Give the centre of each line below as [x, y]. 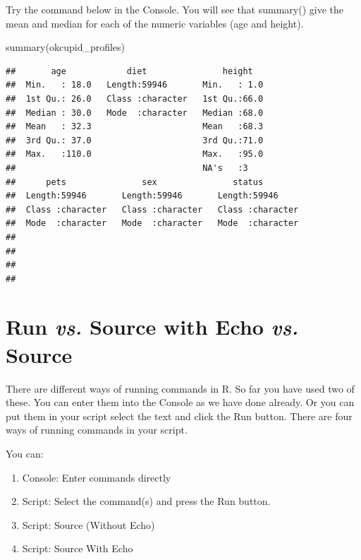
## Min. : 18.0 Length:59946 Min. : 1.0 [135, 85]
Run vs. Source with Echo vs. [152, 327]
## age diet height [129, 71]
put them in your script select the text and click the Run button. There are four [179, 416]
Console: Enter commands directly [97, 477]
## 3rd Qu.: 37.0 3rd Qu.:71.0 [135, 140]
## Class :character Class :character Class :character [152, 209]
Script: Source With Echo [78, 548]
